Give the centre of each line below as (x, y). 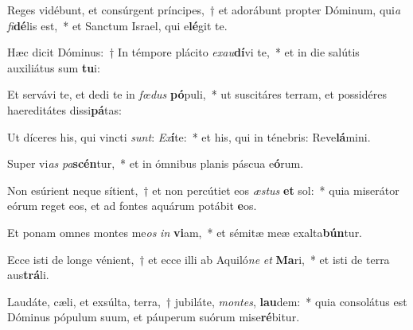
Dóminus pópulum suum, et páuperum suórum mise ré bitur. (154, 317)
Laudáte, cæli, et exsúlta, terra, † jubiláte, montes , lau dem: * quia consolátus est (207, 301)
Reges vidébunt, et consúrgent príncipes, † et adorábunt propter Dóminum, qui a (204, 10)
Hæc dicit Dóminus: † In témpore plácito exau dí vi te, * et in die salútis (183, 52)
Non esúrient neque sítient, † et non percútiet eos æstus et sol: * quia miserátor (203, 190)
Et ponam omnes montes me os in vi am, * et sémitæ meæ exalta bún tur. (185, 232)
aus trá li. (28, 275)
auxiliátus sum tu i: (54, 67)
